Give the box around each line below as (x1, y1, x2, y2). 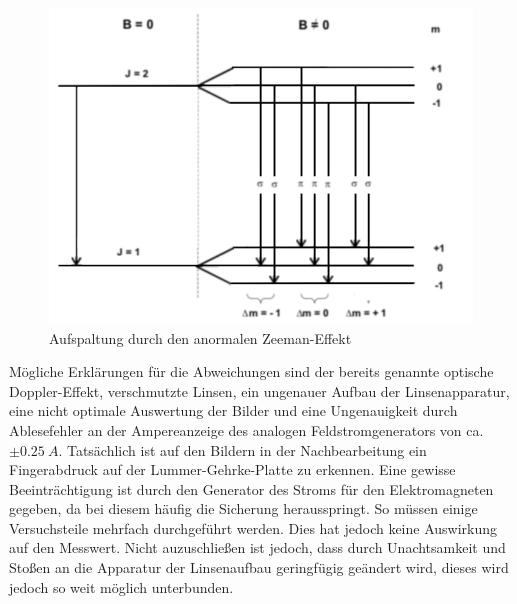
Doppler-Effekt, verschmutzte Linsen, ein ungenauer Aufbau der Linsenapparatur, (9, 380, 510, 401)
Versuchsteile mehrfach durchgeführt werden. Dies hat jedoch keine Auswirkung (9, 517, 498, 538)
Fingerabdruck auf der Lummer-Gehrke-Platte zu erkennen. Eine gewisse (9, 459, 456, 480)
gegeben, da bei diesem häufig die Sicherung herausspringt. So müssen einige (9, 498, 478, 519)
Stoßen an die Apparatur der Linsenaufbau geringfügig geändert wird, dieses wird (9, 557, 509, 578)
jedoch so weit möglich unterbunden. (9, 576, 234, 597)
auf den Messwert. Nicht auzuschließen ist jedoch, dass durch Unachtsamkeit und (9, 537, 506, 558)
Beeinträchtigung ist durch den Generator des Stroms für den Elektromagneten (9, 478, 494, 499)
